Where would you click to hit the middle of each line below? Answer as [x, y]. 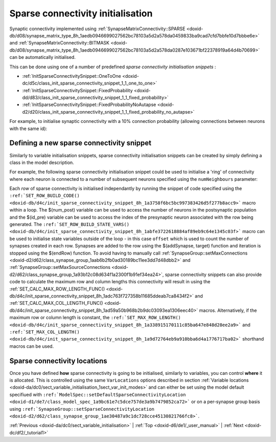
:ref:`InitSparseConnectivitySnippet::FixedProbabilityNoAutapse [89, 104]
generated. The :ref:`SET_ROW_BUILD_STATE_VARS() [70, 224]
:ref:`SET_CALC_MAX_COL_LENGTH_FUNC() [56, 303]
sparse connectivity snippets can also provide [213, 275]
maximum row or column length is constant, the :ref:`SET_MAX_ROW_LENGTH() [95, 318]
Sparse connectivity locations [58, 361]
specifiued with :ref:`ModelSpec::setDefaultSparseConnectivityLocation [98, 394]
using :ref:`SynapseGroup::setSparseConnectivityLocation [82, 409]
